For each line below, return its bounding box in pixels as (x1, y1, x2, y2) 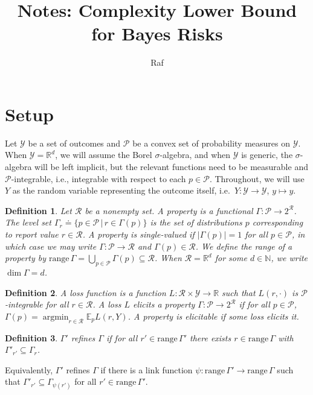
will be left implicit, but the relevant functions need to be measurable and (34, 160, 308, 173)
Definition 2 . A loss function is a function (5, 286, 166, 299)
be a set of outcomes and (28, 136, 121, 149)
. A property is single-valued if (82, 228, 195, 240)
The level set (5, 216, 51, 229)
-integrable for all (5, 298, 69, 311)
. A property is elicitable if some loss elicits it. (127, 309, 299, 322)
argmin (42, 312, 69, 321)
